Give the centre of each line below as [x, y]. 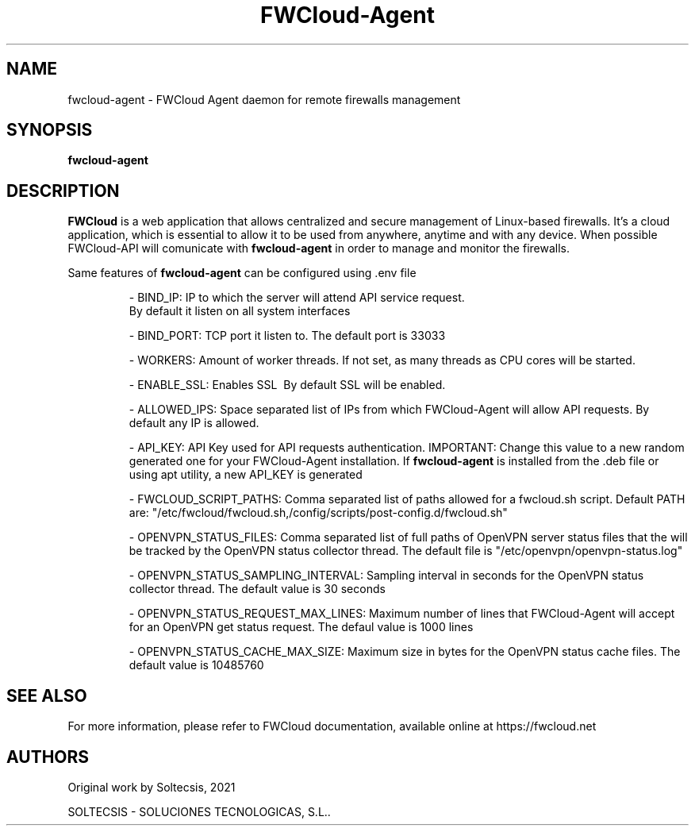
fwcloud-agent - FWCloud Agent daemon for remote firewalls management [264, 99]
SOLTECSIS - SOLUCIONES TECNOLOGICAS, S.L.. [199, 811]
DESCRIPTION [63, 191]
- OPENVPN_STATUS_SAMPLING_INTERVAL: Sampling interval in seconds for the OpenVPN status [386, 576]
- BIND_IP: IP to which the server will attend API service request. [297, 298]
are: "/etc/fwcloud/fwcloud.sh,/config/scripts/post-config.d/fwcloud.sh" [318, 513]
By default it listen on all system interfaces [240, 311]
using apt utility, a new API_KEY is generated [246, 475]
